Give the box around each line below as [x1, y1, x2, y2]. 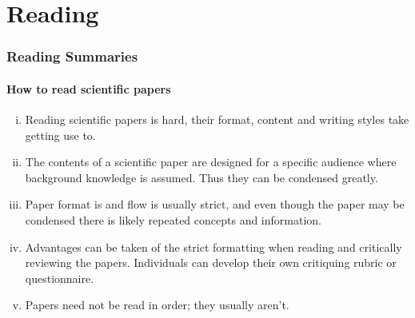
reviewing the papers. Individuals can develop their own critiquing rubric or [25, 254, 397, 271]
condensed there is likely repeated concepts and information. [25, 211, 321, 228]
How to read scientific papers [6, 80, 171, 97]
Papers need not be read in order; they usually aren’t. [25, 296, 289, 313]
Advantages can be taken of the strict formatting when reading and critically [25, 238, 402, 255]
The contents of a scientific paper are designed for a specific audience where [25, 153, 397, 170]
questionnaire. [25, 269, 94, 286]
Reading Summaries [6, 46, 138, 66]
